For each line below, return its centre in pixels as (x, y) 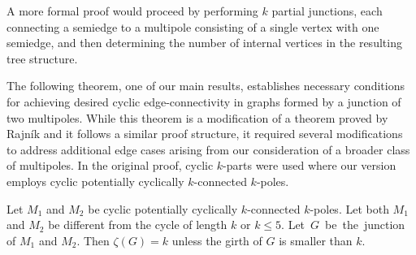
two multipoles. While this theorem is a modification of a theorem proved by (197, 117)
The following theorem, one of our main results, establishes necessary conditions (206, 86)
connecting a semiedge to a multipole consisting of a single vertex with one (193, 26)
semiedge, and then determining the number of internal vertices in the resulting (204, 43)
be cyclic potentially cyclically (163, 208)
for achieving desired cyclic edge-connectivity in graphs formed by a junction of (204, 101)
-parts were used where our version (310, 165)
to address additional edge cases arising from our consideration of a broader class (208, 149)
